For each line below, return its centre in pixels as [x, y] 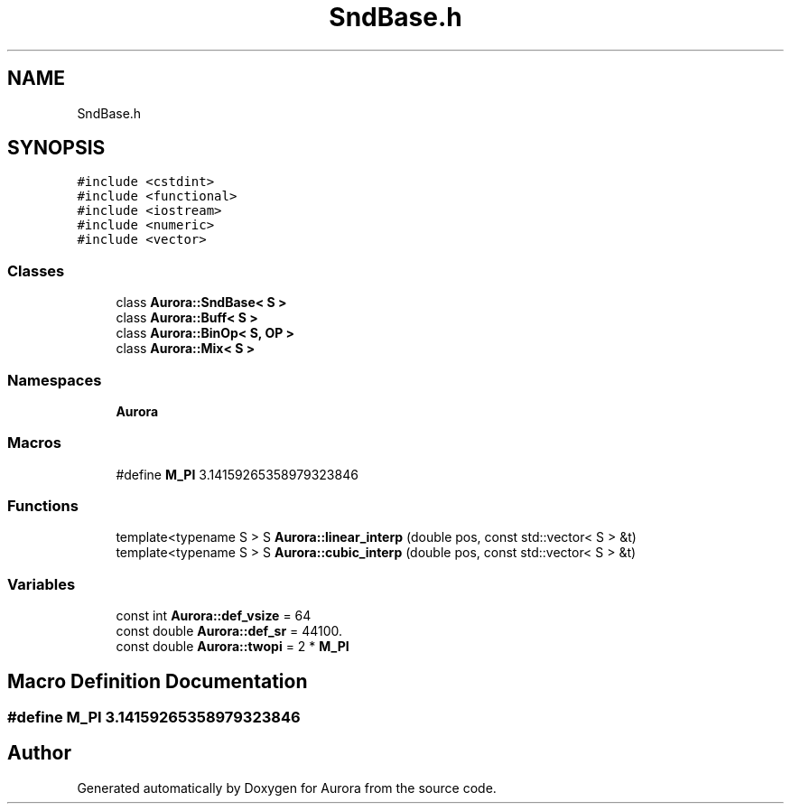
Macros [34, 443]
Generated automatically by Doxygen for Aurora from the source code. [287, 788]
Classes [36, 270]
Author [39, 753]
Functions [43, 506]
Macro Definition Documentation [158, 681]
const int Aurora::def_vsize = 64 [214, 616]
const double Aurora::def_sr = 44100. [229, 631]
